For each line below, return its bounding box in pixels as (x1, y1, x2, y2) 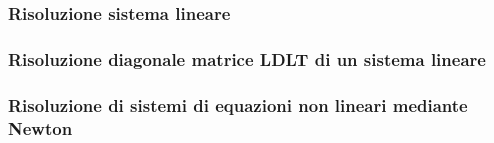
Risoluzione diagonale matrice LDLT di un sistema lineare (8, 46, 486, 71)
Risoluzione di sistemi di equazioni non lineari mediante (8, 92, 468, 117)
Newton (8, 115, 73, 140)
